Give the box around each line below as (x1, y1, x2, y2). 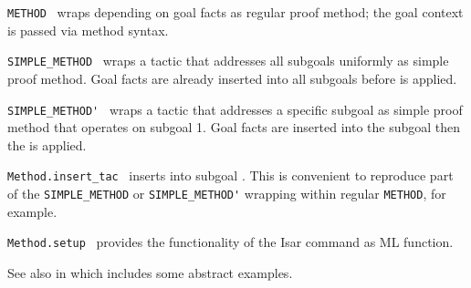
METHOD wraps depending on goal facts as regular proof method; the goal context (7, 3, 464, 21)
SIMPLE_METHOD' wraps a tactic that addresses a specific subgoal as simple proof (7, 99, 463, 118)
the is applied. (7, 135, 87, 154)
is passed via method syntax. (7, 20, 169, 39)
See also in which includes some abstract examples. (7, 262, 293, 282)
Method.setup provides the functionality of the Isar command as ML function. (7, 232, 454, 252)
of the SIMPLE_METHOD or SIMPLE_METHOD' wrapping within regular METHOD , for (7, 184, 446, 202)
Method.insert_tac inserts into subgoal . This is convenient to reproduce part (7, 166, 454, 185)
